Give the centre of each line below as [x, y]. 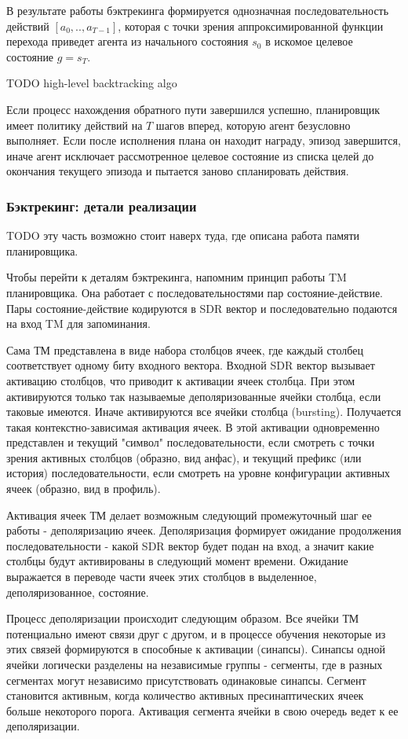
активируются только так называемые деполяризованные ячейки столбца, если [194, 396]
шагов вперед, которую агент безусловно [253, 125]
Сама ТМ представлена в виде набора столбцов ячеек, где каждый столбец [185, 349]
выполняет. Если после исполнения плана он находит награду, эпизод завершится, [204, 140]
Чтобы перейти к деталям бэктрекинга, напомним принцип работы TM [177, 277]
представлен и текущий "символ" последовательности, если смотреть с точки [191, 442]
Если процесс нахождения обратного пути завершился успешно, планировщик [193, 109]
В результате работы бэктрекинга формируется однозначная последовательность [198, 10]
